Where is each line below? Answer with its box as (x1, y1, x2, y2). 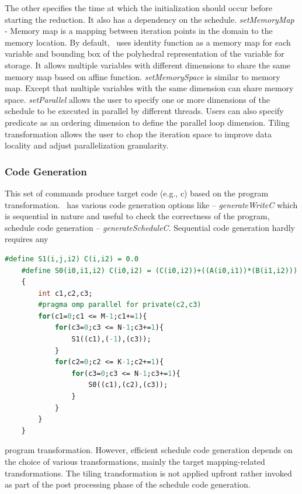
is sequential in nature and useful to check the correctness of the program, (5, 210, 270, 222)
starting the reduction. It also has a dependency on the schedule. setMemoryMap (5, 13, 294, 25)
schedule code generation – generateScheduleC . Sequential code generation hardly (5, 221, 295, 233)
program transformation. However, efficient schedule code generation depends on (5, 444, 293, 456)
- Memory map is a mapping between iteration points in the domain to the (5, 25, 273, 37)
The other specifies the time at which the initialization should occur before (5, 2, 273, 13)
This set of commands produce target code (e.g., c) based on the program (5, 186, 269, 199)
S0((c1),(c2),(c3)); (88, 381, 168, 389)
